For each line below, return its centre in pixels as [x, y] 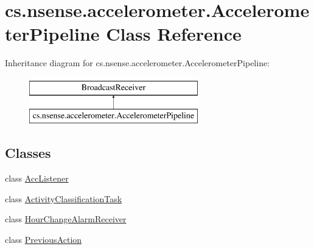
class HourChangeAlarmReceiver [66, 219]
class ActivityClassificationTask [64, 198]
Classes [28, 153]
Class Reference [174, 34]
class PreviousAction [44, 240]
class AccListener [37, 178]
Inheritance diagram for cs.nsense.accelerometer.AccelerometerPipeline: [138, 63]
